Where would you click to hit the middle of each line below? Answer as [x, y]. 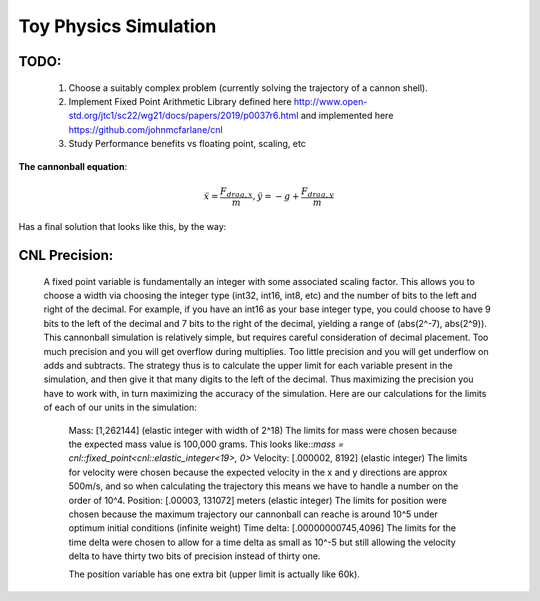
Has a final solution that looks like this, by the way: [122, 227]
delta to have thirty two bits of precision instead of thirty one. [194, 556]
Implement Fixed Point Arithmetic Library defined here [180, 101]
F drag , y [317, 192]
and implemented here [347, 116]
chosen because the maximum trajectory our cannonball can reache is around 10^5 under [253, 514]
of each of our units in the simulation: [120, 407]
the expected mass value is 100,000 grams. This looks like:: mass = [206, 444]
